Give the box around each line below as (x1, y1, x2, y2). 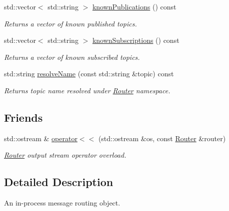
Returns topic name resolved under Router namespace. (4, 85, 170, 95)
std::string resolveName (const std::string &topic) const (4, 68, 174, 79)
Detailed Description (4, 174, 113, 190)
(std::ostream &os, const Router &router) (98, 133, 226, 143)
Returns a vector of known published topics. (4, 18, 137, 28)
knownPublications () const (92, 1, 176, 11)
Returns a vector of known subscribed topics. (4, 51, 140, 62)
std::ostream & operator (4, 133, 77, 143)
